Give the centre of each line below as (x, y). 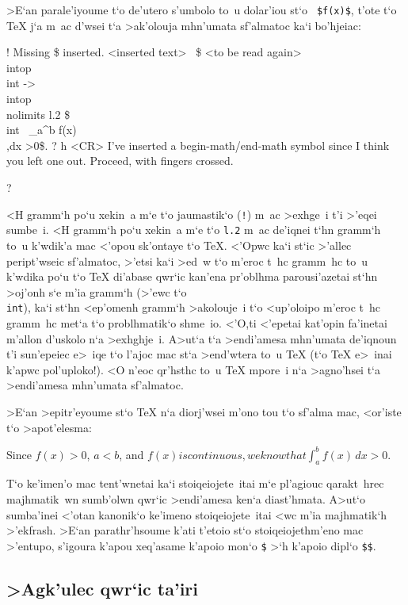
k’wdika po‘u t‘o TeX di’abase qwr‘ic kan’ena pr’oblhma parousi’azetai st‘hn (192, 276)
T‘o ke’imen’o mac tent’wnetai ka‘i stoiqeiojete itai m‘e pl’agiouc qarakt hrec (195, 483)
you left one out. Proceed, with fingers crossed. (120, 161)
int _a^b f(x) (42, 130)
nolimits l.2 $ (38, 114)
